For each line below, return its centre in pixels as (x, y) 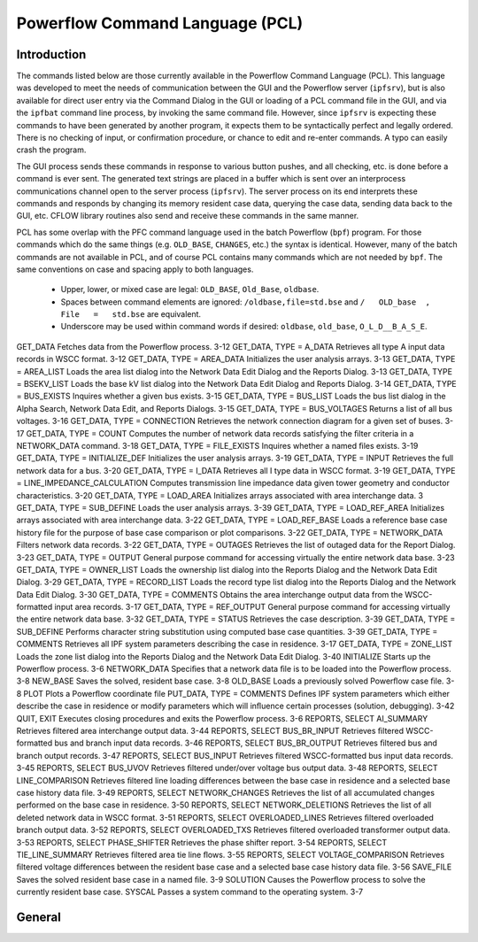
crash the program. (51, 150)
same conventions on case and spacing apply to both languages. (135, 269)
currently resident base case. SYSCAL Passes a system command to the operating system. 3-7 (189, 892)
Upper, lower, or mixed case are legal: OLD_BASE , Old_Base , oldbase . (190, 290)
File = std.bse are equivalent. (131, 314)
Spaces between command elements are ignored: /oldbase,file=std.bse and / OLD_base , (246, 302)
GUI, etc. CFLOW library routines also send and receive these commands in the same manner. (188, 216)
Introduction (51, 54)
